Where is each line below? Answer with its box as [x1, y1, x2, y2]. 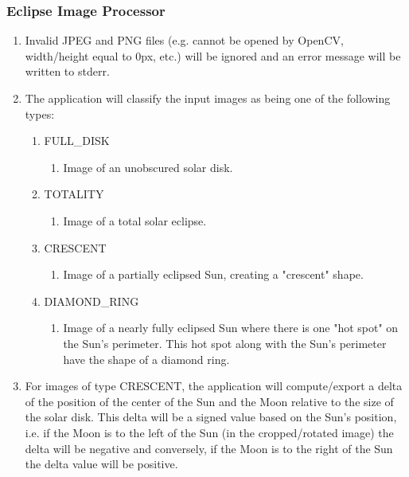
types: [25, 105, 55, 122]
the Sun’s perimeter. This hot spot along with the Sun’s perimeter [63, 334, 387, 351]
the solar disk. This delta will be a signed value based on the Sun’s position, [25, 409, 397, 425]
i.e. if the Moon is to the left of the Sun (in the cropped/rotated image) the [25, 424, 394, 440]
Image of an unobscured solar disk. [63, 158, 233, 175]
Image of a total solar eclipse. [63, 212, 207, 229]
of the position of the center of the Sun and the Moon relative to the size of [25, 393, 394, 409]
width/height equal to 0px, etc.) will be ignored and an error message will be [25, 47, 401, 64]
